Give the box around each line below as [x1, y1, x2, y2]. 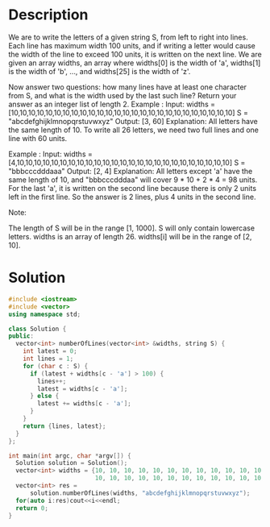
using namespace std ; [8, 310, 81, 318]
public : [8, 332, 35, 340]
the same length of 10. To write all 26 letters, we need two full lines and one [8, 125, 260, 135]
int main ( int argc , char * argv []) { [8, 451, 131, 460]
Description [8, 6, 89, 24]
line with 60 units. [8, 133, 68, 143]
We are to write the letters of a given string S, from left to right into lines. [8, 32, 248, 42]
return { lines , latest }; [23, 421, 106, 430]
